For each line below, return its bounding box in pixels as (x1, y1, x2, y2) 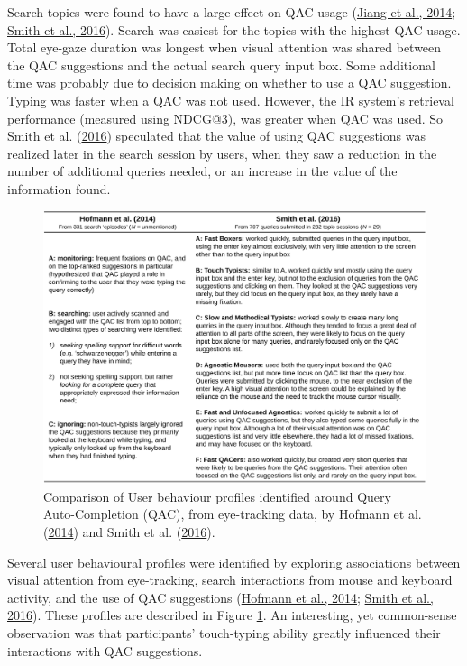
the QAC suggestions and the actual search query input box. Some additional (7, 55, 435, 74)
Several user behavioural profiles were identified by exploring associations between (7, 552, 461, 571)
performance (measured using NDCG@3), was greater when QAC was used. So (7, 108, 444, 127)
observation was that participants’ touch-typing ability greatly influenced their (7, 623, 441, 642)
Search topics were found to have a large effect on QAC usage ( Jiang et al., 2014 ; (7, 3, 456, 21)
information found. (7, 179, 111, 198)
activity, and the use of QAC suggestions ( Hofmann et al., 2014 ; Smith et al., (7, 587, 434, 606)
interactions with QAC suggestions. (7, 641, 203, 660)
